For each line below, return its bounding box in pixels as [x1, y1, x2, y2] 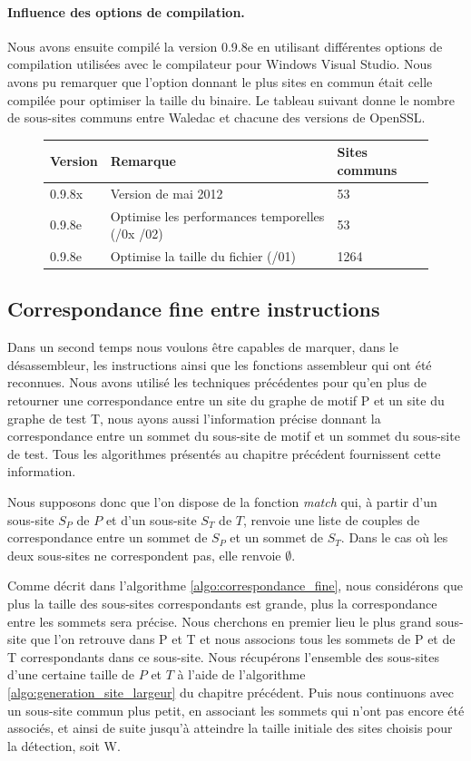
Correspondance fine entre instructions [7, 295, 380, 323]
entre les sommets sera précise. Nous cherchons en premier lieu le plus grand [7, 611, 432, 630]
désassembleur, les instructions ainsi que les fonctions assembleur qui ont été [7, 355, 432, 374]
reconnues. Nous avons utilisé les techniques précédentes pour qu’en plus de [7, 373, 427, 392]
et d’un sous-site [105, 510, 197, 529]
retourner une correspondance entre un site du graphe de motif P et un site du [7, 391, 445, 410]
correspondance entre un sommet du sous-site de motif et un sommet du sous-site [7, 426, 460, 445]
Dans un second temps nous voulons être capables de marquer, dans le [7, 337, 398, 356]
